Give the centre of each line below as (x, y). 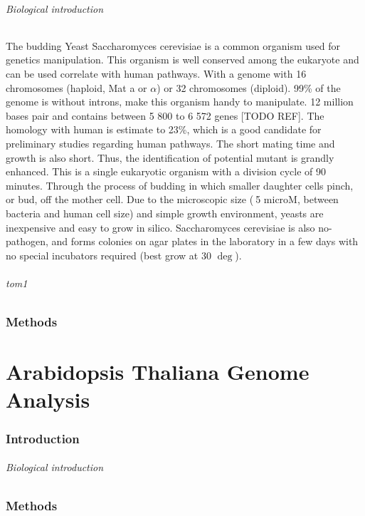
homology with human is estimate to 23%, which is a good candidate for (164, 129)
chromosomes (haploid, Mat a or (76, 87)
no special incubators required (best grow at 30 (109, 255)
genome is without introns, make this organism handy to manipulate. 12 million (180, 102)
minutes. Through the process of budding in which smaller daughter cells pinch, (180, 185)
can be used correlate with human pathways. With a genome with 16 (156, 73)
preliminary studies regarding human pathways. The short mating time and (170, 143)
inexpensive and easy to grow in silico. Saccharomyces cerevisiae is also (160, 227)
